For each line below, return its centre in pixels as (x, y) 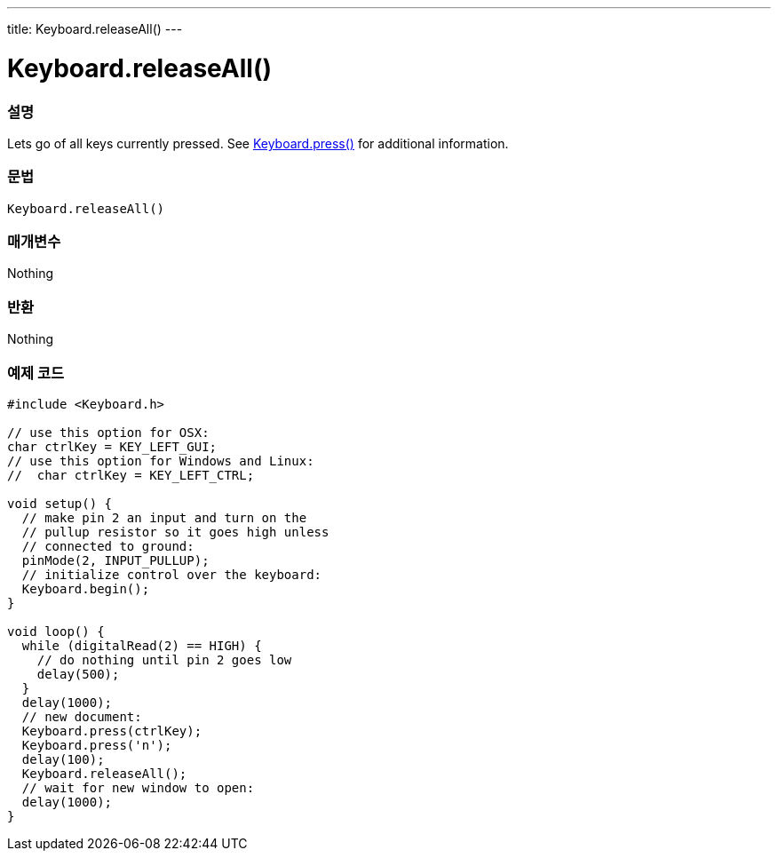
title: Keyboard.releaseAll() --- (95, 29)
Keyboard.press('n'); (97, 745)
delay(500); (78, 674)
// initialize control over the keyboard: (172, 574)
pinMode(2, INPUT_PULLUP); (115, 560)
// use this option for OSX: (108, 432)
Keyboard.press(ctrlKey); (112, 731)
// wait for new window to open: (138, 787)
